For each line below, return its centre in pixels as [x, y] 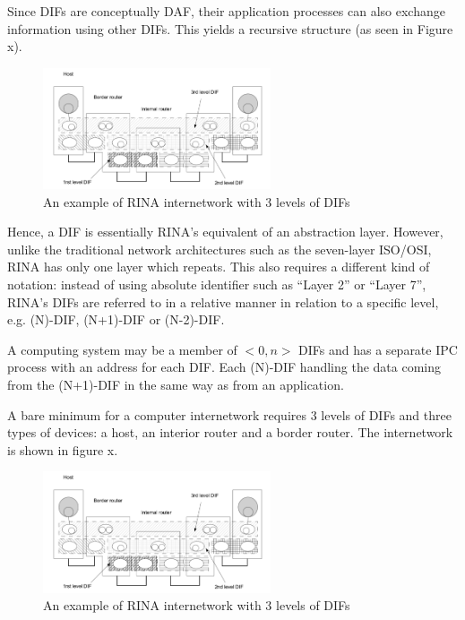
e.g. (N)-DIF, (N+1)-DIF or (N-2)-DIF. [116, 319]
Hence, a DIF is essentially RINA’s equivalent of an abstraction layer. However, [225, 232]
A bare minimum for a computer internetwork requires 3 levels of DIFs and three [229, 414]
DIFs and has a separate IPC [378, 349]
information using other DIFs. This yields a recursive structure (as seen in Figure [230, 28]
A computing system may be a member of [122, 349]
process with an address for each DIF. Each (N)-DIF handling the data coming [224, 367]
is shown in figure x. [63, 449]
